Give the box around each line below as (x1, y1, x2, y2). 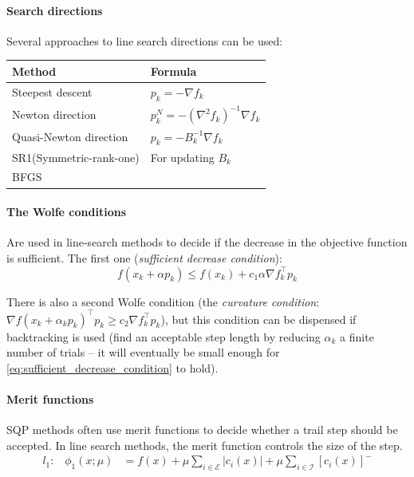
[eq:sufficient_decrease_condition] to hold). (6, 359, 219, 376)
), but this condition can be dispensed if (160, 310, 357, 327)
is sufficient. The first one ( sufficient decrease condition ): (6, 249, 282, 266)
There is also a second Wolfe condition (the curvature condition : (6, 293, 320, 309)
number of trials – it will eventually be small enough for (6, 344, 280, 361)
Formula (150, 62, 197, 79)
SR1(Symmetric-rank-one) (12, 148, 140, 165)
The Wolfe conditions (6, 203, 126, 220)
